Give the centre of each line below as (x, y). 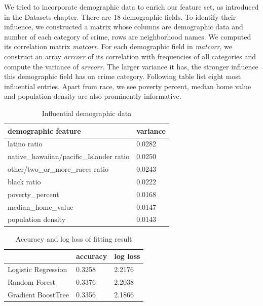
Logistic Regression (37, 269)
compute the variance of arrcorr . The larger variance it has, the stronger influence (131, 66)
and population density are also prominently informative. (93, 96)
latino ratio (25, 144)
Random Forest (31, 281)
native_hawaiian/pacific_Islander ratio (69, 156)
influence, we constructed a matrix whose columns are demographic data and (124, 27)
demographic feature (44, 130)
